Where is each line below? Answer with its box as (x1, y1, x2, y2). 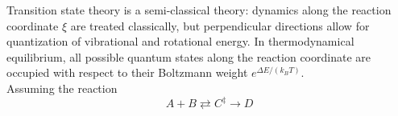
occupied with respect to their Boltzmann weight (6, 64, 248, 81)
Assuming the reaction (6, 79, 118, 96)
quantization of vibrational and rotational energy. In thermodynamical (6, 33, 354, 50)
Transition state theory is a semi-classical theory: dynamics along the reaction (6, 2, 392, 18)
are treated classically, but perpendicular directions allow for (70, 17, 370, 34)
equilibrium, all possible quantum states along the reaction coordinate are (6, 48, 371, 65)
